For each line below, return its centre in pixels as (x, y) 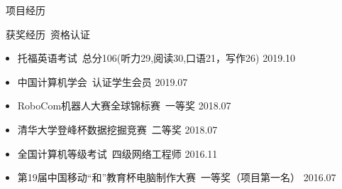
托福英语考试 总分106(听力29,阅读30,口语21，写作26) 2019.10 (156, 58)
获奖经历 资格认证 (48, 34)
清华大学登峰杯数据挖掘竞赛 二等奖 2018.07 (117, 129)
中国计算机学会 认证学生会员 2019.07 (103, 81)
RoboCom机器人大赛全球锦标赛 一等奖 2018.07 (124, 106)
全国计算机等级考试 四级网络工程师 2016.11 (117, 153)
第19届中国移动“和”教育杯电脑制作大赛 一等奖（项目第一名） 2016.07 (177, 177)
